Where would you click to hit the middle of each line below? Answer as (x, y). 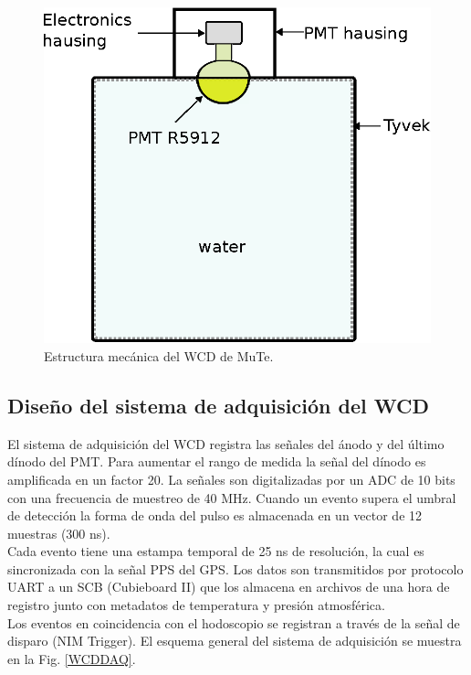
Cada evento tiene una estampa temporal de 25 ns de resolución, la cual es (216, 551)
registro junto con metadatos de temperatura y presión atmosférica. (196, 605)
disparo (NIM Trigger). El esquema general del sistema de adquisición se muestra (235, 641)
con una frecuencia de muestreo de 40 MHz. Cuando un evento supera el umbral (232, 497)
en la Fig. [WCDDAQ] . (72, 658)
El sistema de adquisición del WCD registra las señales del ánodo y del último (226, 443)
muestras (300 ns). (59, 533)
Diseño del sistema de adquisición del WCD (218, 405)
